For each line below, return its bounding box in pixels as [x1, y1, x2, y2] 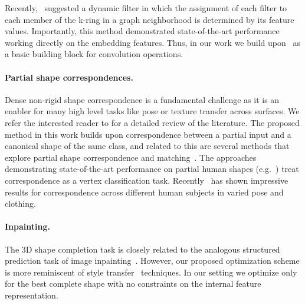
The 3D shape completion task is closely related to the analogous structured [5, 243, 280, 255]
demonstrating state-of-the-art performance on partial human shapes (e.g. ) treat [5, 163, 299, 175]
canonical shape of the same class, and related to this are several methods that [5, 140, 290, 152]
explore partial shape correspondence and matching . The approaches [5, 151, 257, 163]
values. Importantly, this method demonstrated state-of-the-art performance [5, 25, 280, 37]
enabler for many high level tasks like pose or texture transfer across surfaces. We [5, 105, 300, 117]
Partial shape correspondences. [5, 71, 133, 83]
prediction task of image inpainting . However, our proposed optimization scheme [5, 254, 300, 267]
